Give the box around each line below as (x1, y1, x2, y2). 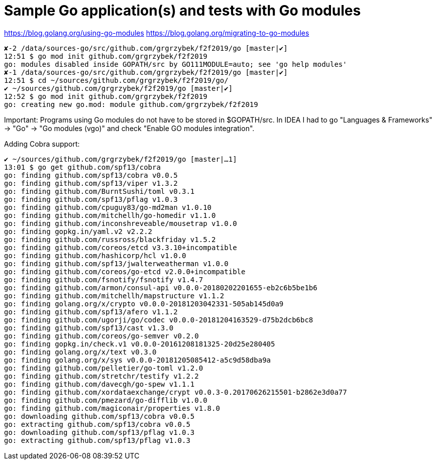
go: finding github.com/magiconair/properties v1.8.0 (4, 404, 220, 412)
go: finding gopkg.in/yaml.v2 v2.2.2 (4, 227, 153, 236)
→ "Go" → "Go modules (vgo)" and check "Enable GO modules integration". (4, 124, 255, 133)
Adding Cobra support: (4, 139, 80, 148)
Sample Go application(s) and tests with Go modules (4, 2, 361, 19)
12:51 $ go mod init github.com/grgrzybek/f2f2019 (4, 52, 207, 60)
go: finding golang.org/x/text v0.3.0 (4, 347, 157, 356)
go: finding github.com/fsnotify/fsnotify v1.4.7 (4, 275, 203, 284)
